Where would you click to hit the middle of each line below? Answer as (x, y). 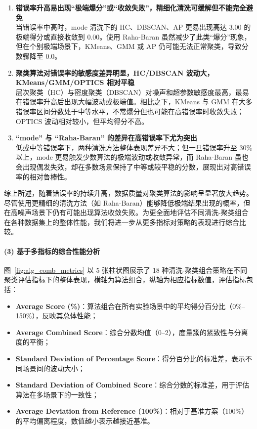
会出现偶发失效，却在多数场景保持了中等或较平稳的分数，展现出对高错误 (133, 166)
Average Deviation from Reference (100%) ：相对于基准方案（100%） (132, 411)
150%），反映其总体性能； (57, 316)
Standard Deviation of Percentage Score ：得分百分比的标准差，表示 (130, 359)
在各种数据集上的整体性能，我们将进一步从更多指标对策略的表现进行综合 (122, 222)
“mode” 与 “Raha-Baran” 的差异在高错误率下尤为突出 (106, 138)
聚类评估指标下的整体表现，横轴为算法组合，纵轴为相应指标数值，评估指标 (125, 279)
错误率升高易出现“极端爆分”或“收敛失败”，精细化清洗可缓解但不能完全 (131, 7)
